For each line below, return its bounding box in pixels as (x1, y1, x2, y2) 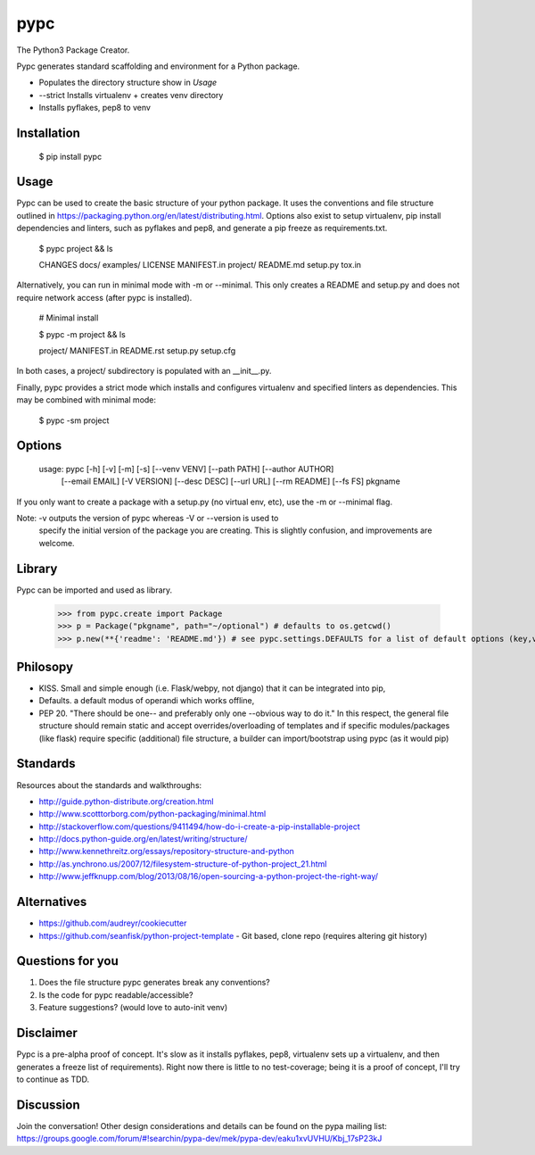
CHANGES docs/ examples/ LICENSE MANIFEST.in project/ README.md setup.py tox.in (38, 259, 361, 270)
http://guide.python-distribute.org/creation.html (38, 795, 214, 807)
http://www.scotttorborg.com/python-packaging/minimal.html (38, 809, 267, 819)
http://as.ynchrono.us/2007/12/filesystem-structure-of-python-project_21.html (38, 858, 327, 869)
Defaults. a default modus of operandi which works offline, (38, 695, 255, 706)
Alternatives (16, 894, 87, 910)
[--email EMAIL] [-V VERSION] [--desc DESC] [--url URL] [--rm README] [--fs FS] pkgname (61, 476, 400, 486)
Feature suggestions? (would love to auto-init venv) (38, 1002, 228, 1013)
